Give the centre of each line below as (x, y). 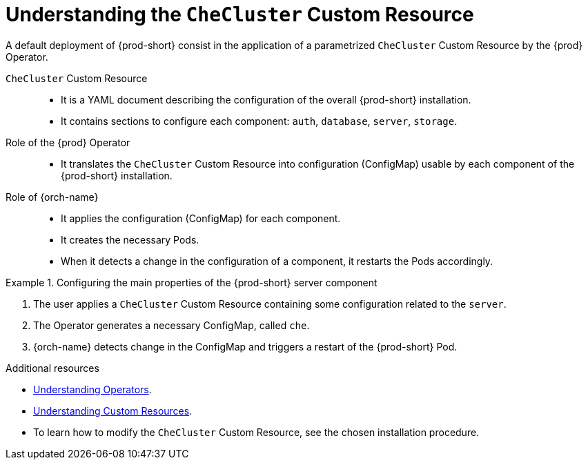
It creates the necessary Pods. (130, 239)
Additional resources (52, 368)
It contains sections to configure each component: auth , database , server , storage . (259, 121)
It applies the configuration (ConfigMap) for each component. (201, 218)
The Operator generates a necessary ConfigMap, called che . (171, 325)
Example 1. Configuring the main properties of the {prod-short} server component (192, 282)
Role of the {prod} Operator (68, 142)
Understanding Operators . (92, 389)
